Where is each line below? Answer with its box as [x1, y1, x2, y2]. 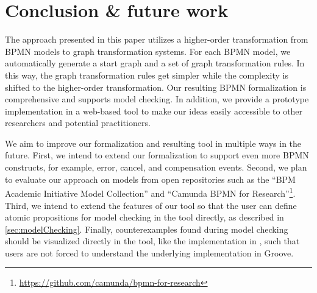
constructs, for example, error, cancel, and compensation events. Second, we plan [5, 161, 307, 174]
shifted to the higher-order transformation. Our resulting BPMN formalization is [5, 80, 307, 93]
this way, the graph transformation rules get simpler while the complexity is [5, 68, 288, 81]
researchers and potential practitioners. [5, 116, 151, 129]
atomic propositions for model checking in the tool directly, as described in [5, 211, 284, 224]
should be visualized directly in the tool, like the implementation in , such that [5, 235, 300, 247]
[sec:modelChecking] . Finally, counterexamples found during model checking [5, 222, 288, 235]
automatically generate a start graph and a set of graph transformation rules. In [5, 57, 305, 69]
